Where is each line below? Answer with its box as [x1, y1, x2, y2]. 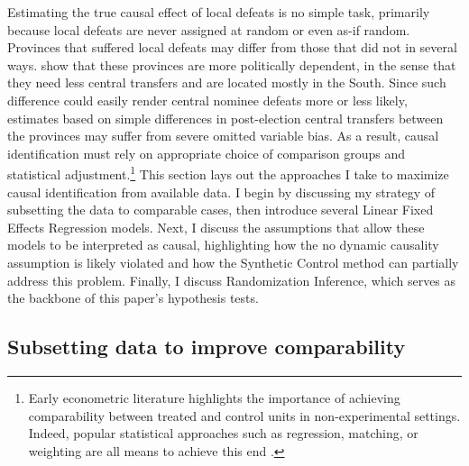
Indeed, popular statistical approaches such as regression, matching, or [28, 424, 418, 443]
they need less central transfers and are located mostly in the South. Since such [7, 73, 446, 92]
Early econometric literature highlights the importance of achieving [28, 388, 400, 407]
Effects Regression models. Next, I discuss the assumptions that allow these [7, 217, 425, 236]
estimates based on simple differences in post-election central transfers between [7, 108, 444, 127]
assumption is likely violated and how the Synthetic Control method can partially [7, 252, 459, 271]
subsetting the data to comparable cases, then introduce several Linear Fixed [7, 200, 434, 219]
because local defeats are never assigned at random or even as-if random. [7, 20, 410, 39]
